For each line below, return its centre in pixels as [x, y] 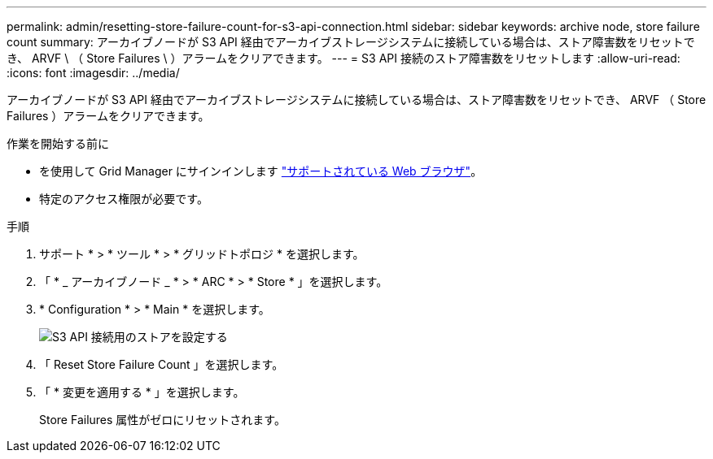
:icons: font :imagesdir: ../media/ [93, 73]
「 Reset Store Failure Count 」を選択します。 [162, 364]
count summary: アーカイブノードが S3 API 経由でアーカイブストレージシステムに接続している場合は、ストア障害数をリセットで [351, 42]
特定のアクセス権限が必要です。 [124, 199]
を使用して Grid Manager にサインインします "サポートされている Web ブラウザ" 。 [261, 171]
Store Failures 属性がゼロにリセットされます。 [162, 420]
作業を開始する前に [58, 143]
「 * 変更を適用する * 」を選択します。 [142, 392]
